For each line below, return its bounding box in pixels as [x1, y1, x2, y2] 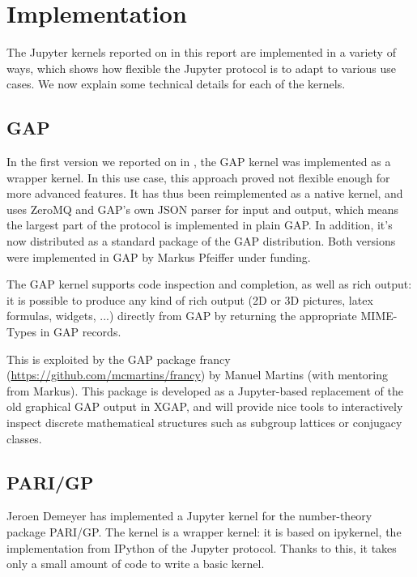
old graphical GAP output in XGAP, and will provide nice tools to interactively [6, 398, 403, 415]
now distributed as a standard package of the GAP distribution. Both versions [6, 233, 396, 250]
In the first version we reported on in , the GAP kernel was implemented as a [6, 153, 391, 170]
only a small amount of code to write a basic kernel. [6, 555, 265, 572]
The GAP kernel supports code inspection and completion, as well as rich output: [6, 276, 412, 293]
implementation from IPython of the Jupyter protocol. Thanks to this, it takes [6, 539, 397, 556]
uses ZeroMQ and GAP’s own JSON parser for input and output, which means [6, 200, 399, 217]
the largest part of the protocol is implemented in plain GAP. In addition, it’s [6, 216, 393, 233]
